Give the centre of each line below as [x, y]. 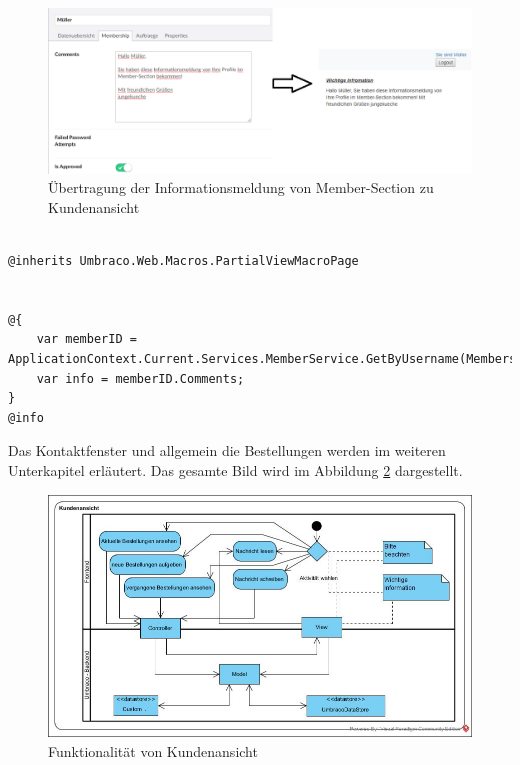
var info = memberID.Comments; [140, 378]
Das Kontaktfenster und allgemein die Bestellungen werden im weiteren [227, 450]
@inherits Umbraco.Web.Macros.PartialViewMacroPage [183, 261]
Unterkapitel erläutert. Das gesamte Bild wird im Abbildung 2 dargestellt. [235, 469]
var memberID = [86, 339]
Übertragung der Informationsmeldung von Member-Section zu [241, 187]
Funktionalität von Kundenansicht [153, 750]
